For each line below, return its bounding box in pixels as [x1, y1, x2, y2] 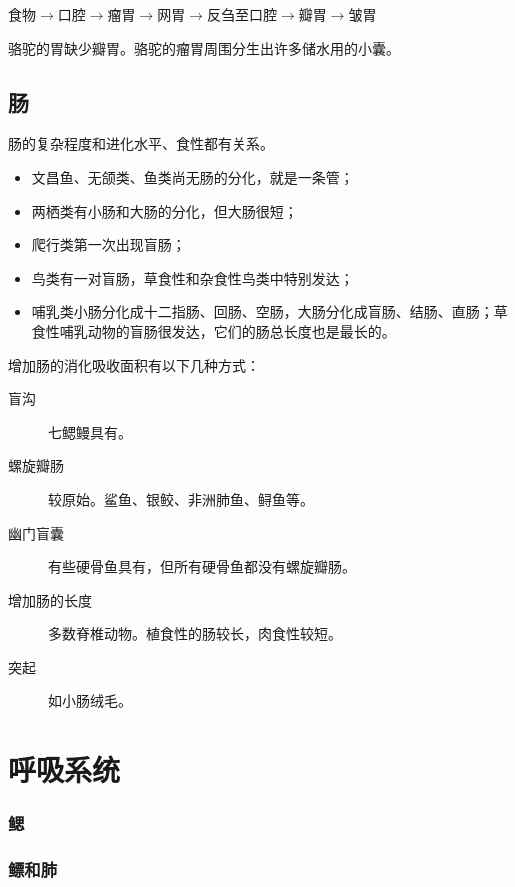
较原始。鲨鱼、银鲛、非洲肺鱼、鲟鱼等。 [48, 488, 314, 509]
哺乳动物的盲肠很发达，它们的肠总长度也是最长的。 [59, 320, 396, 341]
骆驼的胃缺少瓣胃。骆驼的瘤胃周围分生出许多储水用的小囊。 [8, 37, 400, 58]
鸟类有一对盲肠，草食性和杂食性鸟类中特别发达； [31, 267, 354, 288]
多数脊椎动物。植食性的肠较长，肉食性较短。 [48, 623, 342, 644]
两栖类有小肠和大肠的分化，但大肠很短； [31, 200, 298, 221]
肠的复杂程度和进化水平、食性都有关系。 [8, 133, 274, 154]
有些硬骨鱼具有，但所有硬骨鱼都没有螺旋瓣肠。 [48, 556, 356, 577]
